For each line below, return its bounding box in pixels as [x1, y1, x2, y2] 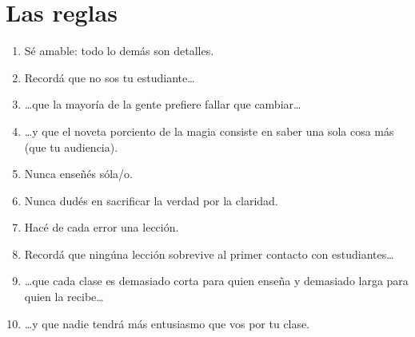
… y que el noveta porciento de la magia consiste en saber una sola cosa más [24, 122, 394, 139]
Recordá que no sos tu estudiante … [24, 69, 195, 85]
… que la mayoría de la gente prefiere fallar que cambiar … [24, 96, 301, 113]
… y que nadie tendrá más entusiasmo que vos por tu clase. [24, 315, 310, 331]
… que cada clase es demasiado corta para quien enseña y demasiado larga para [24, 272, 409, 289]
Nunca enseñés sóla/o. [24, 165, 133, 182]
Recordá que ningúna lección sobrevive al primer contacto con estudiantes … [24, 245, 394, 262]
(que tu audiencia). [24, 138, 118, 155]
